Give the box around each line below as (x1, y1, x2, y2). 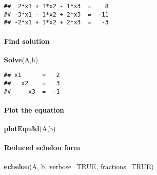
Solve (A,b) (4, 54, 38, 64)
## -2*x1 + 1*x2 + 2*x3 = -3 (4, 19, 109, 26)
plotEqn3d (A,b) (4, 123, 56, 134)
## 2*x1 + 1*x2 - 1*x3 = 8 (4, 3, 109, 10)
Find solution (4, 36, 50, 46)
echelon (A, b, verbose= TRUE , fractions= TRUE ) (4, 161, 154, 171)
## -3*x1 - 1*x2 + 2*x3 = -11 (4, 11, 109, 18)
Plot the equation (4, 104, 64, 115)
